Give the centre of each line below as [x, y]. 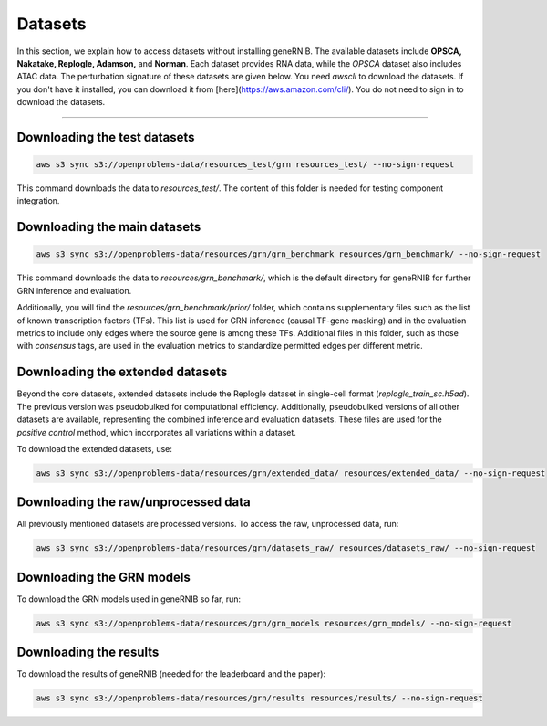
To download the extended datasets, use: [95, 448]
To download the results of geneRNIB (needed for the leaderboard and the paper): [171, 674]
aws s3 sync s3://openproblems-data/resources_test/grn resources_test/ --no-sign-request [245, 165]
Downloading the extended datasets [122, 372]
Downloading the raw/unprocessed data [134, 502]
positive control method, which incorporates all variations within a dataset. [156, 432]
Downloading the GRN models [103, 577]
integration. [38, 201]
